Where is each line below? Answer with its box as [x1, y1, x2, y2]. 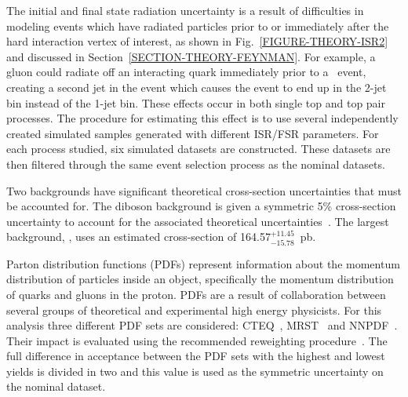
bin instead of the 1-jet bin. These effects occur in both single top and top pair [6, 94, 385, 111]
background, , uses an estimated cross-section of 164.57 [6, 228, 271, 245]
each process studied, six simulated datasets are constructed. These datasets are [6, 140, 391, 157]
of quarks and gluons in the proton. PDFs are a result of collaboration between [6, 286, 386, 302]
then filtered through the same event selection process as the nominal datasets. [6, 155, 385, 172]
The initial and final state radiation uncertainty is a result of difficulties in [6, 2, 364, 18]
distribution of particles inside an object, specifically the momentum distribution [6, 271, 394, 287]
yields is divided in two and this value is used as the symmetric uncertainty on [6, 362, 384, 379]
